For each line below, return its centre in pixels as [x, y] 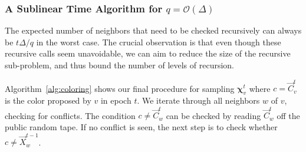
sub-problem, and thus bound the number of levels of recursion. [120, 65]
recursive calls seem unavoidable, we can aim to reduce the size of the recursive [148, 53]
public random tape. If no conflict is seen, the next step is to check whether [141, 127]
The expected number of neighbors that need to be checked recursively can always [153, 30]
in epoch [116, 100]
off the [288, 115]
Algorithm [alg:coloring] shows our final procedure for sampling [120, 88]
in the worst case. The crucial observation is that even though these [159, 42]
